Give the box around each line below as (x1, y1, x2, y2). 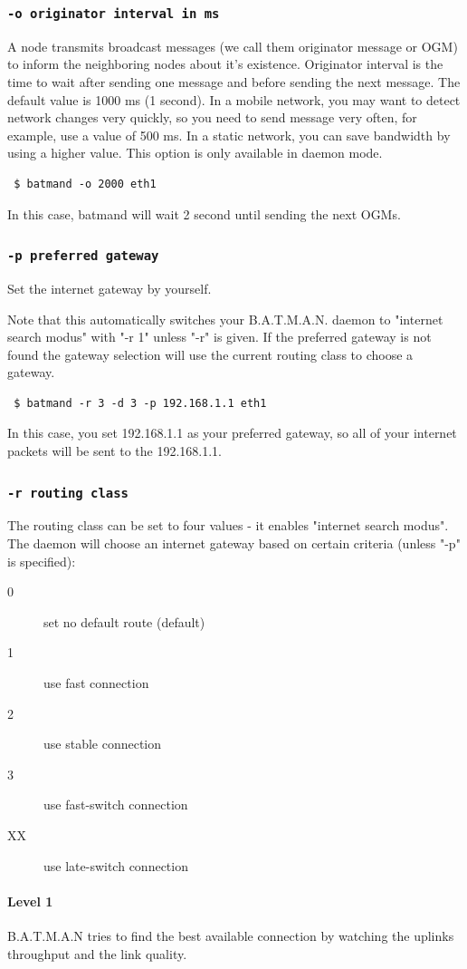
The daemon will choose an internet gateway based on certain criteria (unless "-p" (7, 534, 461, 553)
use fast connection (43, 673, 149, 692)
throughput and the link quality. (7, 944, 187, 963)
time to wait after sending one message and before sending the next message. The (7, 72, 461, 91)
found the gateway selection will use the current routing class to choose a (7, 344, 414, 363)
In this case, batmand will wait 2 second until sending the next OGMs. (7, 204, 401, 223)
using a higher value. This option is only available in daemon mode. (7, 143, 383, 162)
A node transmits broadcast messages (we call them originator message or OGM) (7, 36, 458, 55)
